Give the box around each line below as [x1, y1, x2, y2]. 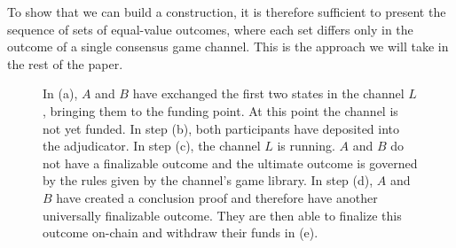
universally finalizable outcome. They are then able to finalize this [43, 205, 402, 224]
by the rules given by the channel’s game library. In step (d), [43, 171, 373, 190]
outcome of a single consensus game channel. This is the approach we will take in [7, 37, 449, 56]
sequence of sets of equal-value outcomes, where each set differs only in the [7, 19, 413, 38]
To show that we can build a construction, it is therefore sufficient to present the [7, 3, 446, 20]
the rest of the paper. [7, 54, 123, 73]
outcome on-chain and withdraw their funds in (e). [43, 223, 318, 242]
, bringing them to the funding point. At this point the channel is [43, 101, 398, 120]
